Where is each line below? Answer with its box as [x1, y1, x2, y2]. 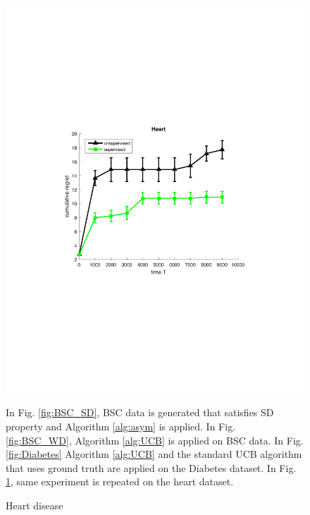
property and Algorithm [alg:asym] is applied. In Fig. [6, 419, 236, 434]
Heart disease [6, 498, 63, 513]
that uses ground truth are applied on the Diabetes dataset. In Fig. [6, 460, 297, 475]
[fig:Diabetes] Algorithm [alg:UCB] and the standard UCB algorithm [6, 447, 302, 461]
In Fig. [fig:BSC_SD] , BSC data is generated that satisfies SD [6, 405, 274, 420]
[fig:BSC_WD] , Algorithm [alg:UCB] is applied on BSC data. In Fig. [6, 432, 304, 447]
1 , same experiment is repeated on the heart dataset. [6, 474, 234, 489]
